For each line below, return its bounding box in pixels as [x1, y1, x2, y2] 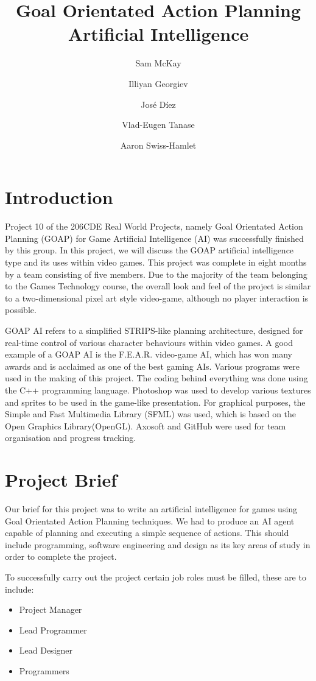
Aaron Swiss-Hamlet [120, 138, 197, 151]
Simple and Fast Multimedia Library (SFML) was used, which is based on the [5, 408, 297, 420]
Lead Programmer [19, 623, 87, 636]
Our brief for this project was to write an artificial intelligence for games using [5, 503, 298, 515]
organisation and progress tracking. [5, 431, 136, 444]
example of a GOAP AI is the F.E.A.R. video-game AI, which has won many [5, 348, 292, 361]
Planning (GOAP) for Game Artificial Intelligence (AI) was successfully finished [5, 231, 304, 244]
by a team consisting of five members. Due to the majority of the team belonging [5, 267, 307, 280]
